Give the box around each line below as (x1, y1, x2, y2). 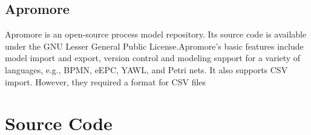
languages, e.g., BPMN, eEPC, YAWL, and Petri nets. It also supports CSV (5, 63, 288, 76)
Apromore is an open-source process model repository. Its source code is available (5, 28, 307, 41)
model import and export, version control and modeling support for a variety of (5, 51, 301, 64)
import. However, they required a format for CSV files (5, 75, 206, 88)
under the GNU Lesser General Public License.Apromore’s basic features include (5, 39, 304, 52)
